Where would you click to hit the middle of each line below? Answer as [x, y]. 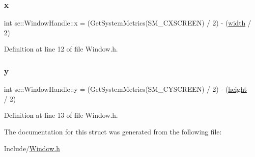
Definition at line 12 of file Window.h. [61, 49]
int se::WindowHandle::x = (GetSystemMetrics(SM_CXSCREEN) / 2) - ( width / [128, 23]
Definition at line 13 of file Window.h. [61, 115]
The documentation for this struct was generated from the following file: [113, 131]
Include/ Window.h [32, 148]
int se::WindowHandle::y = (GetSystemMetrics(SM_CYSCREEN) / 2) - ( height [126, 89]
